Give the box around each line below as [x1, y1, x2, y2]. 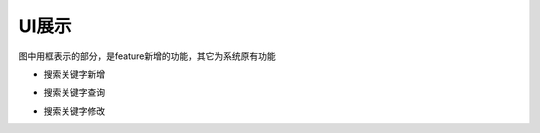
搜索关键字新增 [43, 68, 105, 80]
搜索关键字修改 [43, 105, 105, 117]
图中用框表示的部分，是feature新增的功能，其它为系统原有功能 [18, 50, 276, 62]
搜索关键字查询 [43, 86, 105, 99]
